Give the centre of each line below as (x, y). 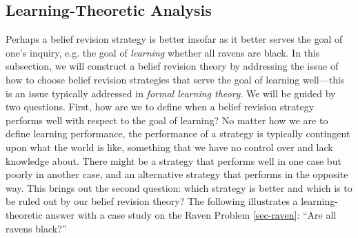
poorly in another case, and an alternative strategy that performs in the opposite (177, 174)
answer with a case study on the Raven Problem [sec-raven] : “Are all (191, 214)
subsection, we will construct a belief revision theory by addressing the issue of (172, 66)
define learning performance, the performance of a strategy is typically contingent (178, 133)
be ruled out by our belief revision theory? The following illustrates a (152, 201)
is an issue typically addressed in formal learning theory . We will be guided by (171, 93)
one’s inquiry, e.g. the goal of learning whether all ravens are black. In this (163, 52)
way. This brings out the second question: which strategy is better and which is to (179, 187)
